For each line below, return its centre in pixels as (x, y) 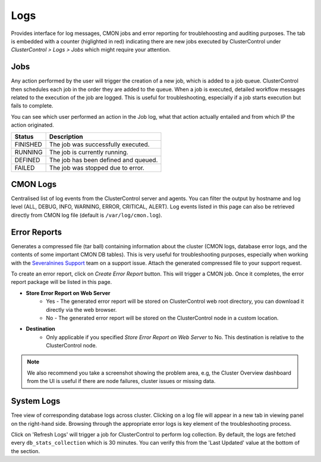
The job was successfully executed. (99, 144)
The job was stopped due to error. (97, 167)
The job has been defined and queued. (103, 160)
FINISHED (29, 144)
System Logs (36, 401)
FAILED (25, 167)
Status (24, 137)
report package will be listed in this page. (62, 282)
